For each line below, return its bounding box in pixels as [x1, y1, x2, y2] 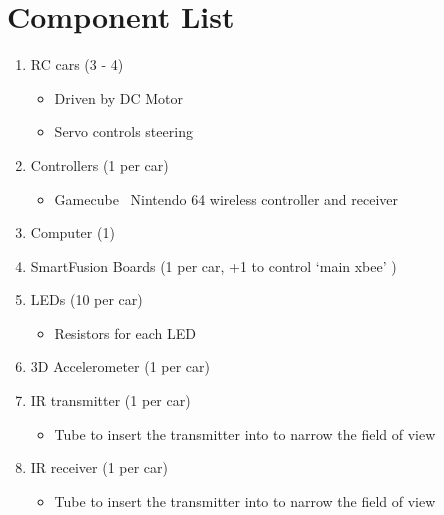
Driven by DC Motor [54, 87, 184, 108]
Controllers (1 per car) [30, 154, 169, 175]
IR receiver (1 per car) [30, 457, 169, 478]
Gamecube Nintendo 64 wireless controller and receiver [54, 188, 399, 209]
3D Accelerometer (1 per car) [30, 356, 210, 377]
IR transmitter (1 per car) [30, 390, 191, 411]
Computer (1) [30, 222, 115, 243]
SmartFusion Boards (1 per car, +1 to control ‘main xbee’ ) [30, 255, 397, 276]
